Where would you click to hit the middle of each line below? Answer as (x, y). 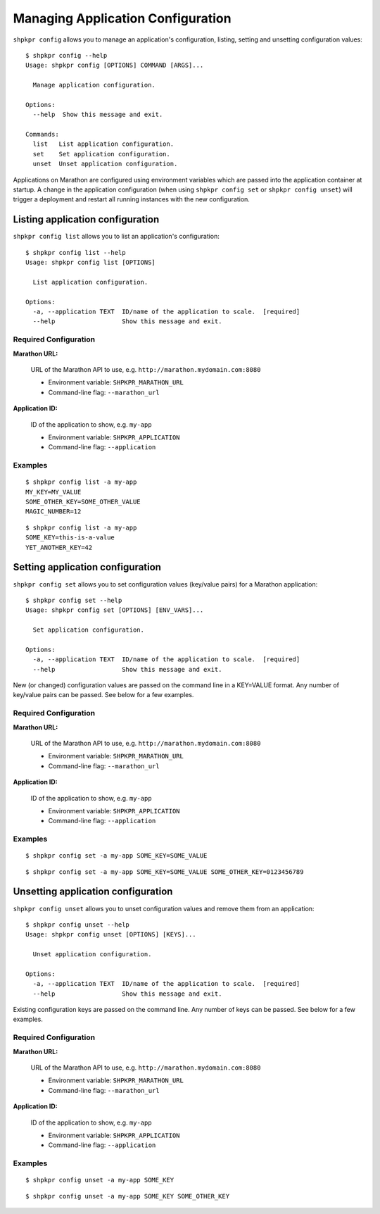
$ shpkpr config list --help (76, 252)
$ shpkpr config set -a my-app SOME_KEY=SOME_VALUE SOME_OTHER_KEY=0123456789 (165, 872)
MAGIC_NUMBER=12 (53, 512)
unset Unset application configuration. (105, 164)
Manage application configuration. (94, 85)
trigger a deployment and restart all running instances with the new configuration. (131, 199)
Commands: (42, 134)
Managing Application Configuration (122, 18)
